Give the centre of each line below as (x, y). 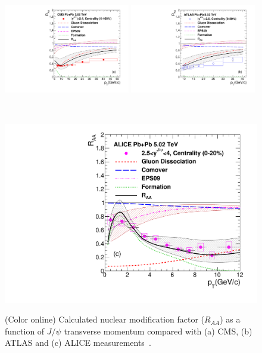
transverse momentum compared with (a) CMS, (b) (158, 331)
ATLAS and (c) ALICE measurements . (78, 343)
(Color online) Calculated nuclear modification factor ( (105, 319)
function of (25, 331)
